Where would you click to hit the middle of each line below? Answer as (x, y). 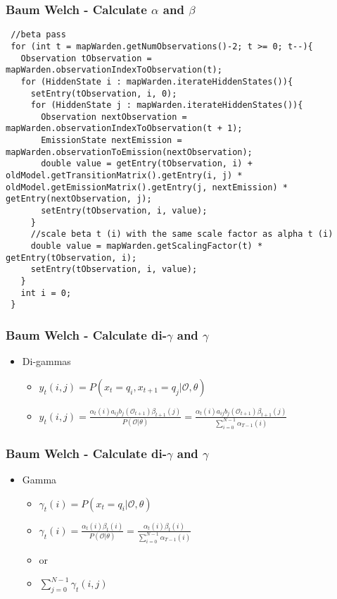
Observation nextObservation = (114, 117)
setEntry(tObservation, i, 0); (104, 93)
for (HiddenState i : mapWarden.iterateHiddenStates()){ (157, 81)
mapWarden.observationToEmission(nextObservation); (129, 152)
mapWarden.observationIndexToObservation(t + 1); (124, 129)
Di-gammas (46, 361)
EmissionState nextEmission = (112, 141)
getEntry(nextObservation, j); (79, 199)
